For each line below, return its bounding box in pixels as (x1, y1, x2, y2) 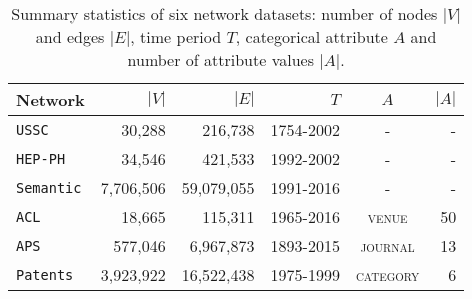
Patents (16, 266, 74, 283)
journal (360, 234, 415, 257)
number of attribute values (127, 48, 314, 71)
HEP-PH (16, 150, 66, 167)
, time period (130, 25, 222, 48)
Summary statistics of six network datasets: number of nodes (11, 2, 438, 25)
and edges (35, 25, 105, 48)
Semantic (16, 179, 82, 196)
